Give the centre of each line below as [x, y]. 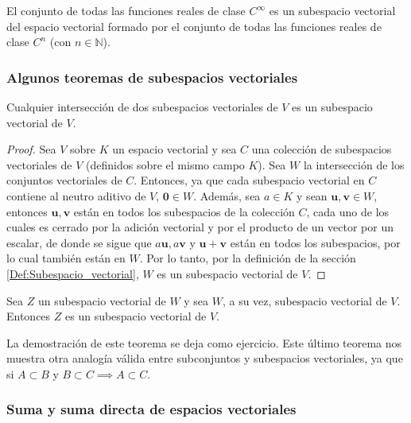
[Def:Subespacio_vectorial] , [73, 273]
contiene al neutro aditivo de [76, 195]
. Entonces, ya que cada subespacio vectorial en [249, 180]
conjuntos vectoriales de [64, 180]
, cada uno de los [348, 211]
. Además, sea [227, 195]
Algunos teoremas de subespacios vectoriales [152, 77]
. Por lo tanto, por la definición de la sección [248, 258]
